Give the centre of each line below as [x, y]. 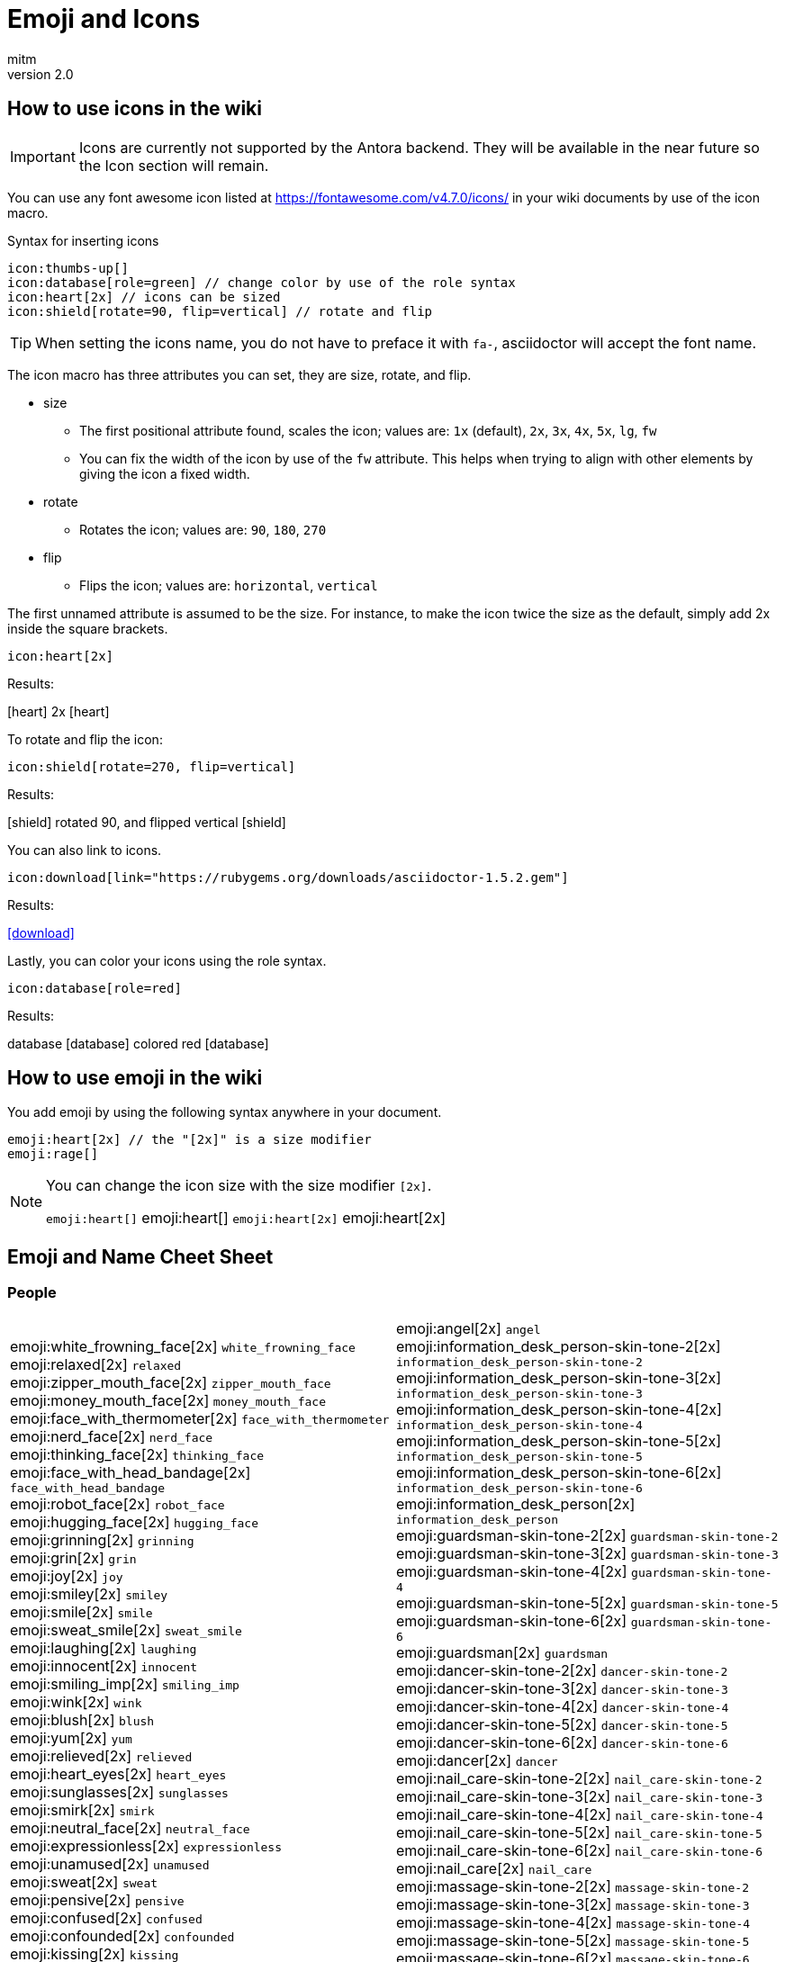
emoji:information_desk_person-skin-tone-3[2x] [559, 1377]
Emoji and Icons [104, 19]
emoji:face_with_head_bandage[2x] [131, 1472]
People [32, 1293]
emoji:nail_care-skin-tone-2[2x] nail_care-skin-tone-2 [579, 1778]
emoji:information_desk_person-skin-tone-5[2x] [559, 1440]
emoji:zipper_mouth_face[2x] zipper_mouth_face [171, 1382]
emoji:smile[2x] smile [81, 1611]
